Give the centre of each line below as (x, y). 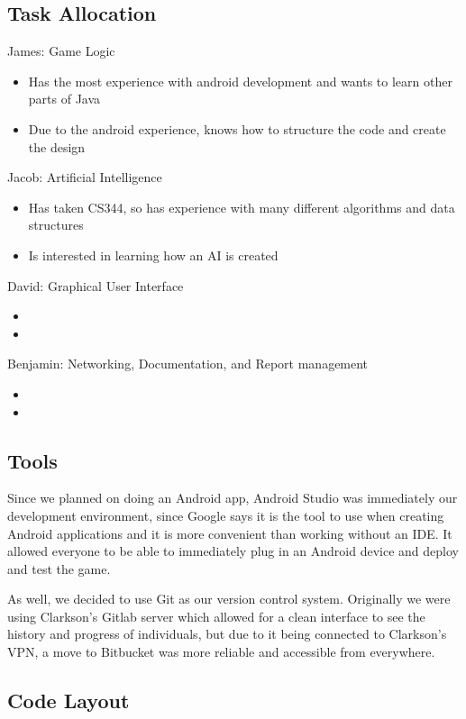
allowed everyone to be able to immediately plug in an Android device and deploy (233, 551)
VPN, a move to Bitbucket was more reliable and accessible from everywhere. (221, 652)
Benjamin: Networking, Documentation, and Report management (188, 364)
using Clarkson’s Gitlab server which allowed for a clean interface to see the (216, 616)
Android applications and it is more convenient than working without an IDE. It (230, 533)
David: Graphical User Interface (96, 285)
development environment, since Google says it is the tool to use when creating (226, 515)
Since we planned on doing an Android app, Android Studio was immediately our (233, 498)
